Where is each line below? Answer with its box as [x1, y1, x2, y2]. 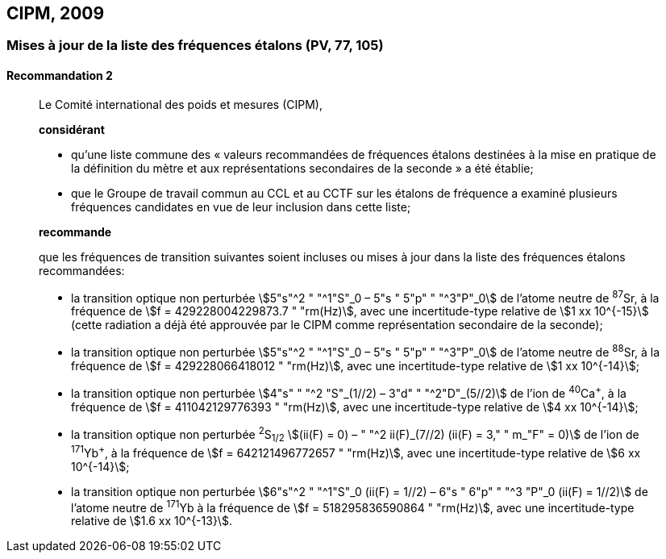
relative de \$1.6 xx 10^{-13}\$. [71, 514, 232, 528]
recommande [39, 224, 112, 239]
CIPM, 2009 [6, 3, 105, 23]
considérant [39, 122, 105, 136]
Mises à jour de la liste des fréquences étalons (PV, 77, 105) [6, 37, 384, 54]
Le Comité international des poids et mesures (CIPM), [39, 97, 323, 111]
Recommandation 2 [6, 69, 113, 83]
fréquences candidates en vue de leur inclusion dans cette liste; [71, 199, 411, 214]
